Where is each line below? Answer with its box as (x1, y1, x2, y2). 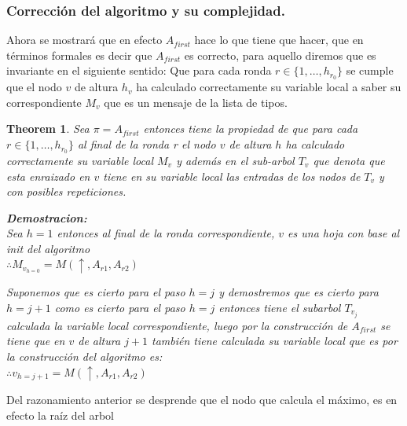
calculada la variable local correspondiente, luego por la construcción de (6, 317, 348, 333)
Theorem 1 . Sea (6, 120, 90, 137)
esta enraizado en (6, 167, 90, 184)
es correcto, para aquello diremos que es (184, 46, 376, 63)
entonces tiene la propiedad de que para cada (143, 120, 358, 137)
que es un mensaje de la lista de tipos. (104, 94, 288, 110)
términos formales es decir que (6, 46, 152, 63)
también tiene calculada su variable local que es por (152, 332, 398, 349)
